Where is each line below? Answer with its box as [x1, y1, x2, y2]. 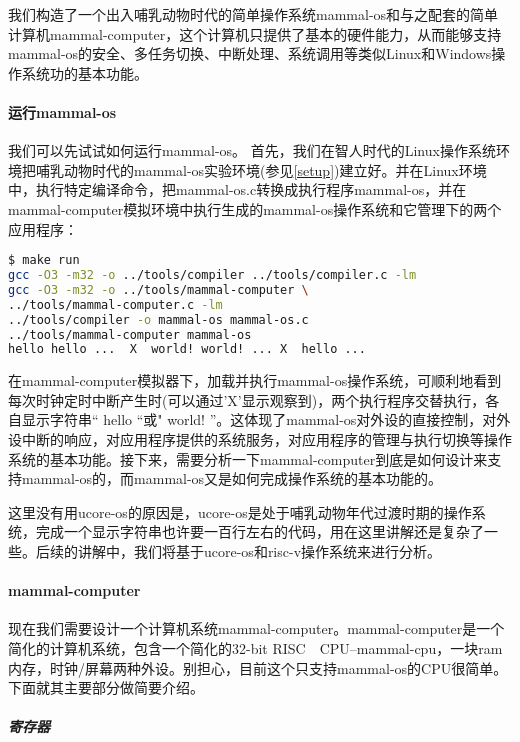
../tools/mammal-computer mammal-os [8, 327, 252, 342]
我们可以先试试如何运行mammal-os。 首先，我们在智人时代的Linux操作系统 [8, 140, 496, 161]
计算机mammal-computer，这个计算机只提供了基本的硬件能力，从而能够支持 [8, 23, 502, 44]
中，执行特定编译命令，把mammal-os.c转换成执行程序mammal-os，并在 [8, 179, 467, 200]
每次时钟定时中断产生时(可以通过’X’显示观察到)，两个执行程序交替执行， [8, 389, 486, 410]
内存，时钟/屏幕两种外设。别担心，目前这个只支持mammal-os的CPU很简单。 [8, 657, 508, 678]
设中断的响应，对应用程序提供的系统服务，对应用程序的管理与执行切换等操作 [8, 429, 512, 450]
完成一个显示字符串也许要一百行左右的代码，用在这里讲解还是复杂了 [35, 521, 484, 542]
